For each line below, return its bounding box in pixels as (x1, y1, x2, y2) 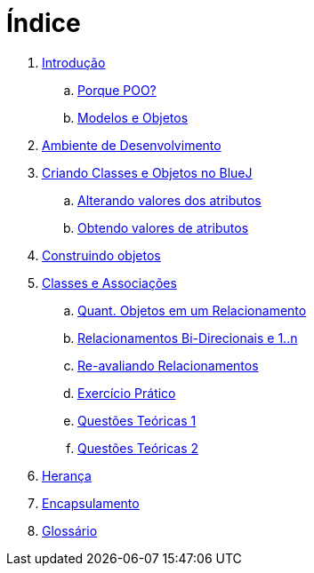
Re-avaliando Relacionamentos (77, 357, 259, 373)
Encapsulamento (42, 495, 140, 511)
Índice (6, 8, 81, 38)
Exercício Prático (77, 385, 176, 401)
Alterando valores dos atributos (77, 192, 262, 208)
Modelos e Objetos (77, 109, 189, 125)
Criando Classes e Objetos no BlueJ (42, 164, 253, 180)
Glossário (42, 522, 98, 538)
